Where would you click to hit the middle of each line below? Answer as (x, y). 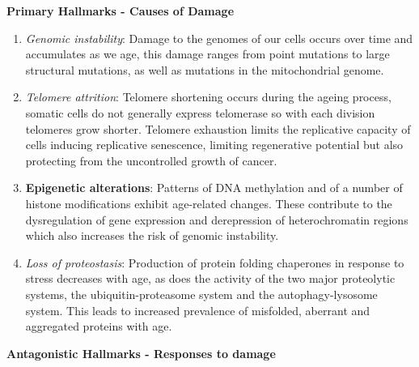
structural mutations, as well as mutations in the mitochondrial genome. (205, 69)
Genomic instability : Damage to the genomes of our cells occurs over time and (219, 38)
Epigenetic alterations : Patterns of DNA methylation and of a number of (214, 188)
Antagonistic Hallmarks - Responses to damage (141, 353)
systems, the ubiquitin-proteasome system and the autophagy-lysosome (201, 294)
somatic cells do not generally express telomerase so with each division (200, 112)
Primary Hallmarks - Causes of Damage (121, 11)
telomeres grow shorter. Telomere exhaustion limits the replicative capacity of (218, 128)
